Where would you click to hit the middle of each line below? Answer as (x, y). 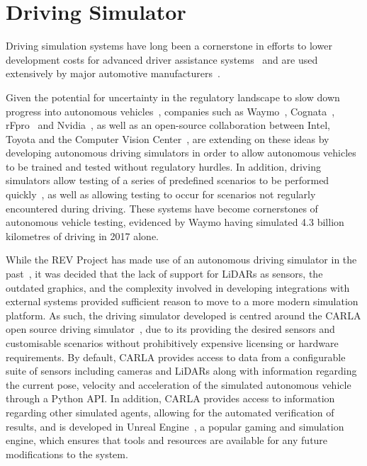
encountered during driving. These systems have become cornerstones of (162, 208)
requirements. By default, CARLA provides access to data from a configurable (176, 357)
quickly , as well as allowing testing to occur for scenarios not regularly (161, 194)
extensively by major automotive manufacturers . (113, 73)
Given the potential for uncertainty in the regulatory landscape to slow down (173, 97)
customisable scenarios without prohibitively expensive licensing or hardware (172, 343)
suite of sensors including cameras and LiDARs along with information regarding (181, 371)
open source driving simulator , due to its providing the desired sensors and (170, 329)
